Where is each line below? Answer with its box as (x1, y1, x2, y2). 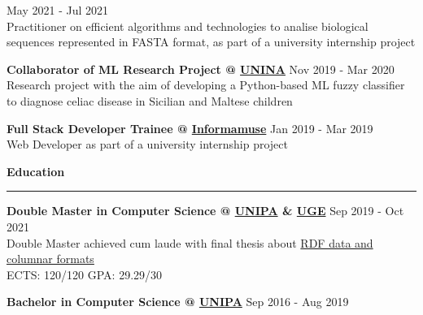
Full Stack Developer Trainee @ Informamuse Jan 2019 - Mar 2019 (7, 119, 373, 136)
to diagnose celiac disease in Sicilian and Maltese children (7, 92, 293, 109)
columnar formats (7, 250, 94, 267)
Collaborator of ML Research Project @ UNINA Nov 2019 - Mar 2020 (7, 60, 395, 77)
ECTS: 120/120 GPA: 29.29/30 (7, 265, 163, 283)
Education (7, 162, 65, 179)
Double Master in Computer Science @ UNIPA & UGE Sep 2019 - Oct (7, 202, 404, 219)
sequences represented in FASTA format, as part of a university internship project (7, 33, 416, 50)
